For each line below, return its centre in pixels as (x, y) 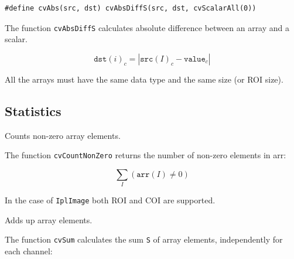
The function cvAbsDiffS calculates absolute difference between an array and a (147, 27)
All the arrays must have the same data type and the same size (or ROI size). (144, 79)
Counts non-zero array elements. (63, 135)
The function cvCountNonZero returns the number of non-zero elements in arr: (146, 155)
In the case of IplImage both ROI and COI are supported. (110, 200)
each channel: (29, 251)
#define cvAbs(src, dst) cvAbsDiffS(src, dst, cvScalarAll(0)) (131, 8)
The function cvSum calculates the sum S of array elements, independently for (144, 239)
